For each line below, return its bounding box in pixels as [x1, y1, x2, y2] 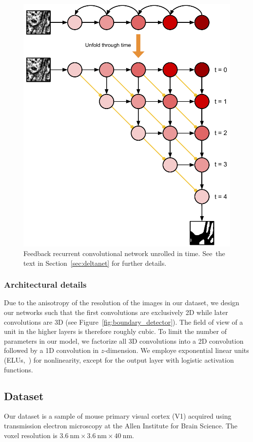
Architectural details [4, 278, 87, 291]
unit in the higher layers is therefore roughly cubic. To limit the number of [4, 326, 227, 336]
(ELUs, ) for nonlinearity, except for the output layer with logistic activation [4, 354, 234, 365]
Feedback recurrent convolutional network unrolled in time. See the [23, 248, 225, 258]
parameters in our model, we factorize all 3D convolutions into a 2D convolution [4, 335, 244, 346]
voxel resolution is [4, 430, 58, 440]
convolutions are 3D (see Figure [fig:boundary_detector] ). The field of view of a [4, 316, 243, 327]
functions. [4, 364, 33, 374]
